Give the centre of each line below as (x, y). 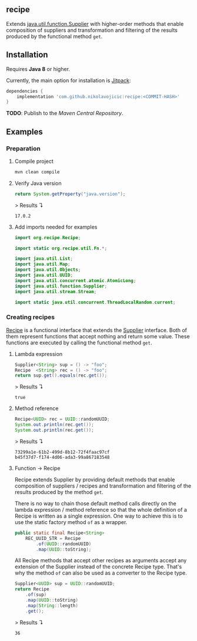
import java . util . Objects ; (48, 270)
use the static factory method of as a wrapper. (71, 522)
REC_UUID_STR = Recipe (53, 538)
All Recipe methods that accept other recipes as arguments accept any (101, 561)
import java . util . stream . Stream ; (56, 291)
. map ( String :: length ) (52, 605)
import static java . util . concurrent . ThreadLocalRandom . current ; (95, 302)
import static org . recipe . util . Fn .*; (61, 248)
